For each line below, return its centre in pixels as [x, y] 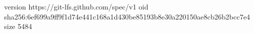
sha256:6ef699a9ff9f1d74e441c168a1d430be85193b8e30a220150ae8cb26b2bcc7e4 [127, 16]
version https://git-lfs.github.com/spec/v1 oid [76, 6]
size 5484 [18, 26]
